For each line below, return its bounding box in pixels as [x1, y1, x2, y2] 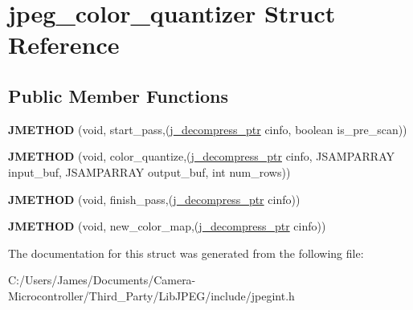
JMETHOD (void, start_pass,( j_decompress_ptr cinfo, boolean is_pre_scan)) [8, 120, 407, 137]
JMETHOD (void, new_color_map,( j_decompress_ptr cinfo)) [8, 218, 326, 235]
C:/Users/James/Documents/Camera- [8, 271, 196, 288]
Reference [8, 28, 120, 61]
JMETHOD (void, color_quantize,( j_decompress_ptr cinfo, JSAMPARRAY [8, 148, 395, 165]
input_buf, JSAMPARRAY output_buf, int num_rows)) [8, 163, 291, 180]
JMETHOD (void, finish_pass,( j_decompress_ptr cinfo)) [8, 190, 301, 207]
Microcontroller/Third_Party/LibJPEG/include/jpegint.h [8, 287, 295, 304]
